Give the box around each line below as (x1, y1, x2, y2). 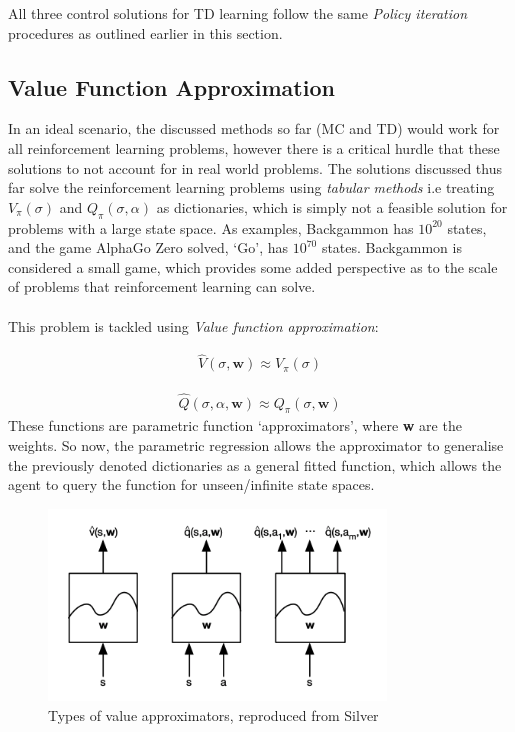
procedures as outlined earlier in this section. (8, 22, 283, 43)
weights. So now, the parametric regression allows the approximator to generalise (8, 435, 504, 456)
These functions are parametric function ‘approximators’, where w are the (8, 415, 462, 436)
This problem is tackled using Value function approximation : (8, 315, 379, 336)
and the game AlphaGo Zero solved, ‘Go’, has (8, 237, 288, 258)
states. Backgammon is (321, 237, 462, 258)
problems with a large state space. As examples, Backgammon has (8, 217, 414, 238)
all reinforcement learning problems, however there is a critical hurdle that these (8, 137, 500, 158)
